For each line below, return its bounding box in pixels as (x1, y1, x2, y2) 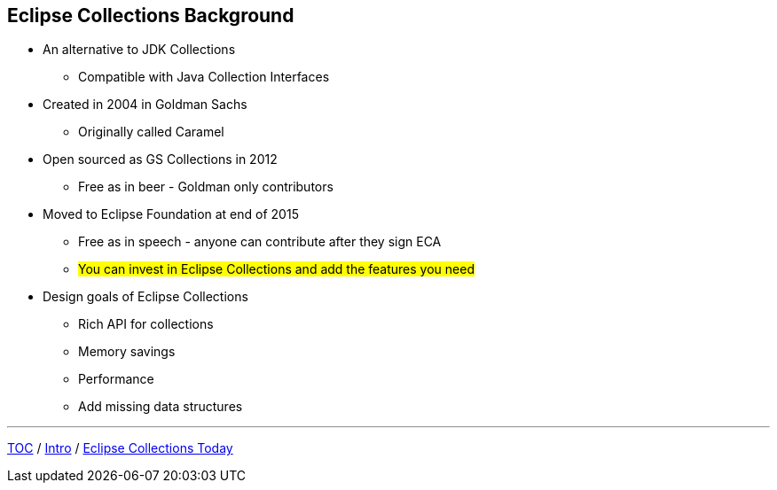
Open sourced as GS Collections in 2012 (43, 152, 278, 167)
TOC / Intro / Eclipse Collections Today (7, 440, 233, 456)
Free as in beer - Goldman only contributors (78, 179, 334, 195)
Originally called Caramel (78, 124, 224, 140)
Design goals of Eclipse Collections (43, 289, 248, 305)
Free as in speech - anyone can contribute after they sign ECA (78, 234, 442, 250)
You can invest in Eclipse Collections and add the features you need (78, 261, 475, 277)
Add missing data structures (78, 399, 243, 415)
